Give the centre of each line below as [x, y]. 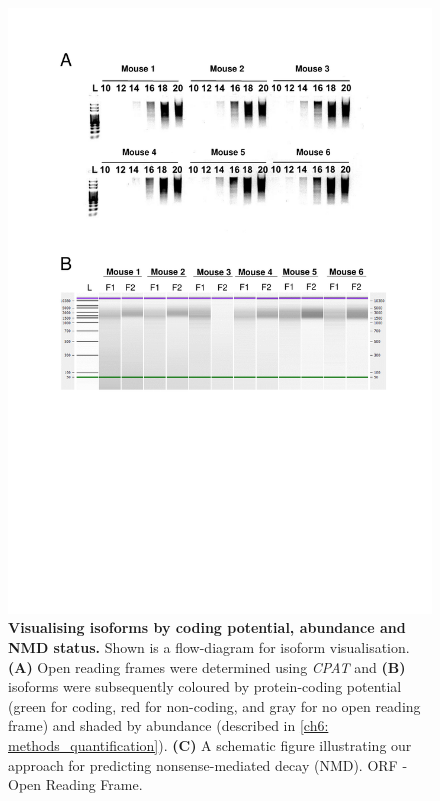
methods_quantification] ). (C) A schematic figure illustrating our [210, 744]
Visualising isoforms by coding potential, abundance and [207, 627]
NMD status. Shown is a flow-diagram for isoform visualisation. [209, 646]
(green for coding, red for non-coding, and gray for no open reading [214, 705]
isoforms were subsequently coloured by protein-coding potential [205, 686]
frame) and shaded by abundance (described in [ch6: [168, 725]
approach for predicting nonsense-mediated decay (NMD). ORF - [208, 764]
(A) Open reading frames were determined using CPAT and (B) [207, 666]
